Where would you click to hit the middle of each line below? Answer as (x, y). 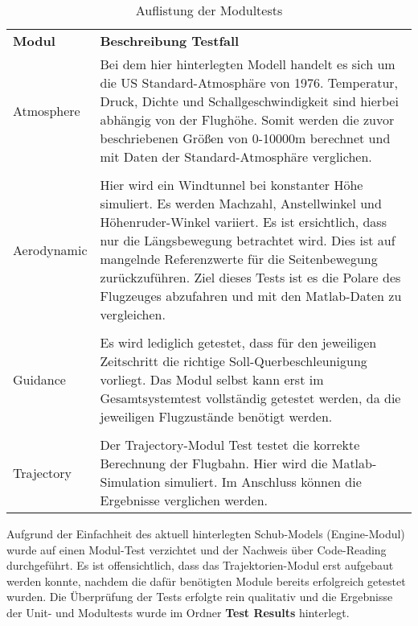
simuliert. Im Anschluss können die (263, 482)
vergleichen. (133, 314)
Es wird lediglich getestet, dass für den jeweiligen (238, 342)
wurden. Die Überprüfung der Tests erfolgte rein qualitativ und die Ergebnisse (200, 597)
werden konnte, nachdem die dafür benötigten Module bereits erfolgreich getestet (206, 581)
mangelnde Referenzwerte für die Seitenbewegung (239, 259)
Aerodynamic (50, 249)
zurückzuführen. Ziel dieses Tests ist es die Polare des (250, 277)
